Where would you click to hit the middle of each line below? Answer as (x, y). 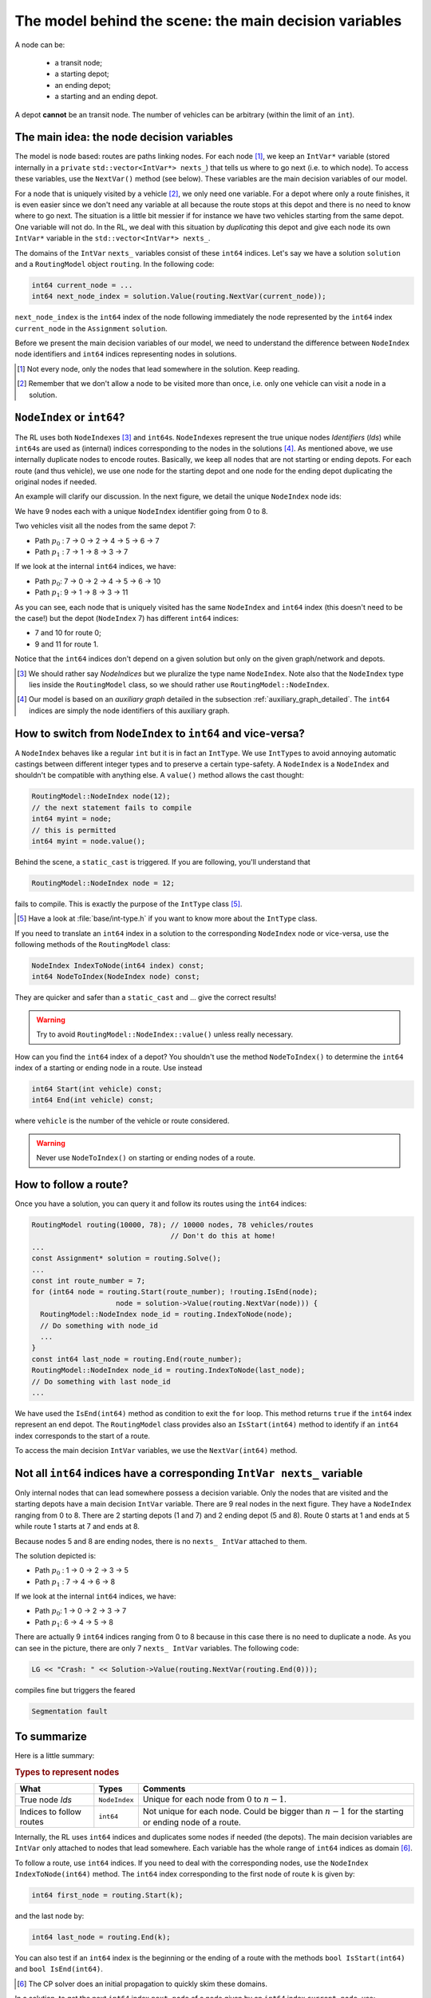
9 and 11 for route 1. (67, 644)
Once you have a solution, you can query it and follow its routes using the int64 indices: (161, 1204)
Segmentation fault (69, 1711)
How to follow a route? (71, 1184)
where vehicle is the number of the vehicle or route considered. (122, 1121)
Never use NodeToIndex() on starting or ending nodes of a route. (146, 1158)
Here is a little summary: (55, 1756)
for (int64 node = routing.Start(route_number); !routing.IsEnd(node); (175, 1292)
